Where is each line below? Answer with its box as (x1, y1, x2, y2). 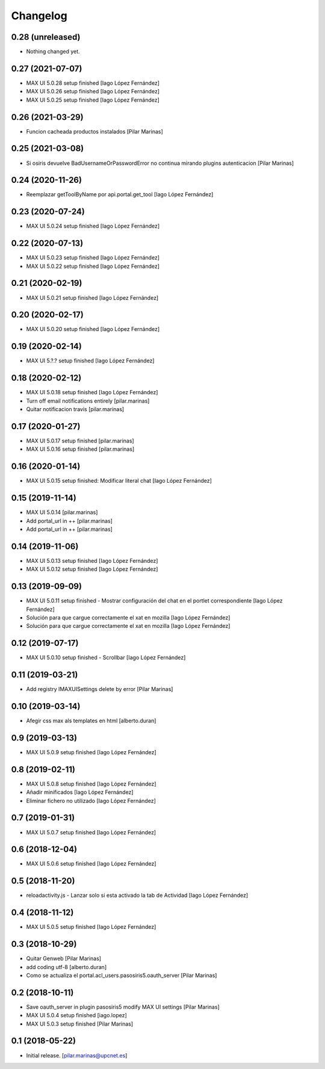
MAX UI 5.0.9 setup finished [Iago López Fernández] (26, 748, 156, 755)
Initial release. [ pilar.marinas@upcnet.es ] (26, 1052, 128, 1059)
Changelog (11, 9, 67, 22)
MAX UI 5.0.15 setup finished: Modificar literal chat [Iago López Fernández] (26, 477, 212, 485)
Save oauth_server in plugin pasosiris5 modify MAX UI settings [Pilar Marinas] (26, 1003, 220, 1011)
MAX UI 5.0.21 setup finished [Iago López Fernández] (26, 294, 159, 301)
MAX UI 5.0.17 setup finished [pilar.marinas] (26, 437, 135, 444)
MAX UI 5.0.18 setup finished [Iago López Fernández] (26, 389, 158, 396)
